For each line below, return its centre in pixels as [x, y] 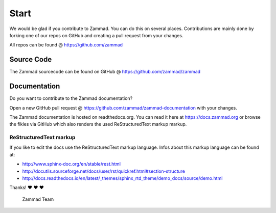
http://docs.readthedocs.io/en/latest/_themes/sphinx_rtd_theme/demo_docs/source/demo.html [122, 178]
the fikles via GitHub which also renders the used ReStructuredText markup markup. [98, 124]
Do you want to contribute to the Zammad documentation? [71, 98]
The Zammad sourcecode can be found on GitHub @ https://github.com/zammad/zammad [105, 72]
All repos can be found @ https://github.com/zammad [66, 45]
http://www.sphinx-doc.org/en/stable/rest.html [72, 164]
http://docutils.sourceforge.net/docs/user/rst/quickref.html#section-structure [103, 171]
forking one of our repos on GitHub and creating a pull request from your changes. [96, 35]
